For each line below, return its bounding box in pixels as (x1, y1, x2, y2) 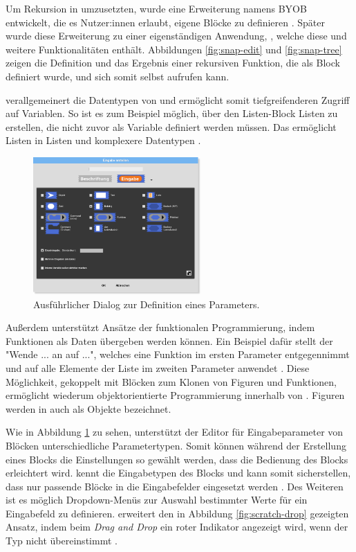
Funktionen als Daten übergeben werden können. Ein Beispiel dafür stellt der (6, 333, 333, 348)
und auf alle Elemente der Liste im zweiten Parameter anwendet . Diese (6, 360, 310, 375)
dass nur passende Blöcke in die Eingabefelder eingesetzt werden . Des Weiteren (6, 479, 344, 493)
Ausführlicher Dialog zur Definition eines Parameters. (33, 296, 260, 311)
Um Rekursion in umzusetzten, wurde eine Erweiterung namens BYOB (6, 1, 307, 15)
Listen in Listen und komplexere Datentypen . (6, 133, 201, 148)
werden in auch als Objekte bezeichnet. (6, 401, 171, 416)
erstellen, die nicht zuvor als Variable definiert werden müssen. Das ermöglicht (6, 119, 337, 134)
